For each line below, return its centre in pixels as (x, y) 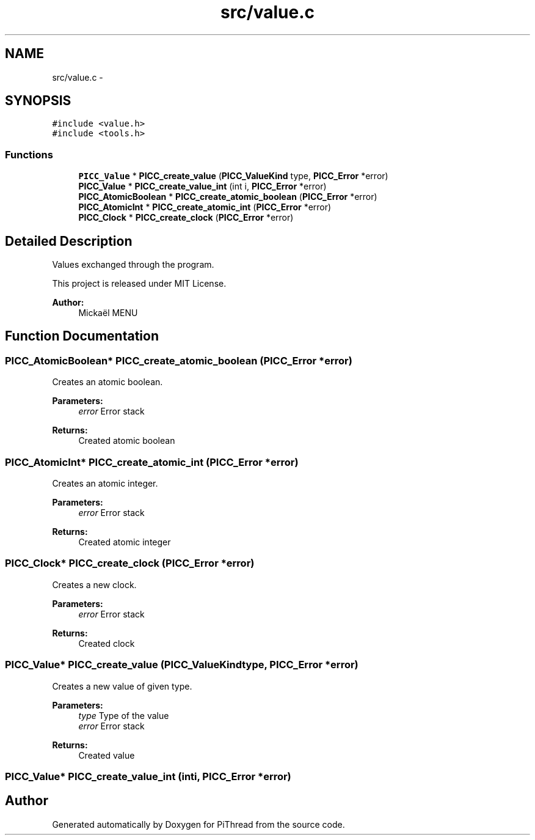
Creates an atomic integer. (105, 483)
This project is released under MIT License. (139, 284)
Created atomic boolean (127, 441)
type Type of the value (124, 715)
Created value (107, 755)
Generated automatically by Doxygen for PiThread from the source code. (198, 824)
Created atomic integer (125, 542)
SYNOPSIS (38, 101)
